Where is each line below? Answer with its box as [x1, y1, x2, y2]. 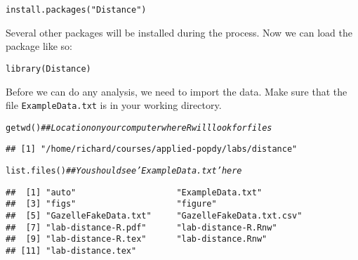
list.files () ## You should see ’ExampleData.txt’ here [6, 166, 242, 176]
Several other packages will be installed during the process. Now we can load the [6, 25, 352, 39]
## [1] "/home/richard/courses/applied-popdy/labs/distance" [6, 144, 298, 155]
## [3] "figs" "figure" [6, 199, 217, 209]
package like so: [6, 39, 72, 53]
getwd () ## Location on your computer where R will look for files [6, 122, 272, 133]
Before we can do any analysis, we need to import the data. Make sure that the [6, 84, 347, 98]
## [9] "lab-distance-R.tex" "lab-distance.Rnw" [6, 234, 267, 245]
